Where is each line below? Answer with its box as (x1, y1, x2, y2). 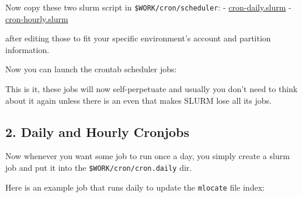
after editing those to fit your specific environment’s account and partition (5, 32, 271, 44)
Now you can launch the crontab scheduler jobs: (5, 63, 177, 75)
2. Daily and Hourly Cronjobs (5, 122, 190, 140)
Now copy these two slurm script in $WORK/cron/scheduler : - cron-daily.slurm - (5, 1, 291, 13)
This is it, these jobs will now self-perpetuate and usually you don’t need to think (5, 83, 298, 95)
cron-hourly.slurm (5, 12, 68, 24)
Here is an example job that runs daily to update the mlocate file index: (5, 181, 265, 193)
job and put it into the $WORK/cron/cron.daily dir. (5, 161, 192, 174)
